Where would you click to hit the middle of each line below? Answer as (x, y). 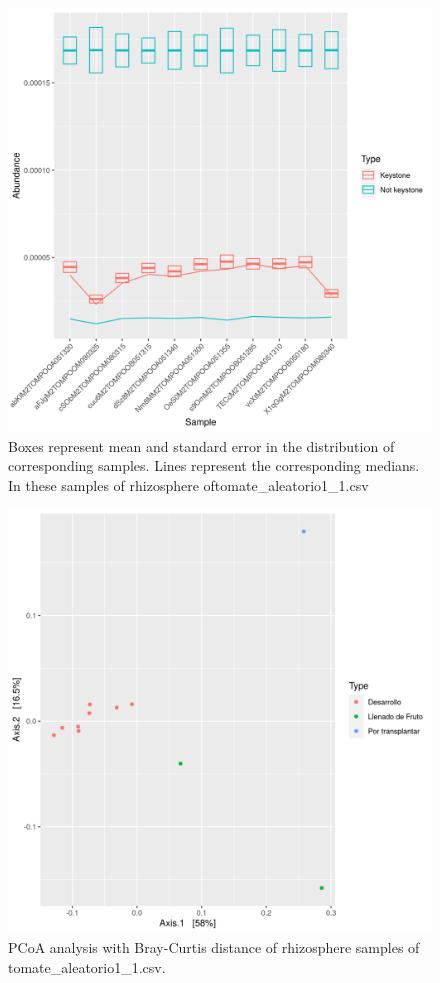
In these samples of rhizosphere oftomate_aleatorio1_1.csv (188, 484)
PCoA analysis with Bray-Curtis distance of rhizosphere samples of (214, 946)
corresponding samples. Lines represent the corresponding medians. (214, 465)
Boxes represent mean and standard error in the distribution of (201, 445)
